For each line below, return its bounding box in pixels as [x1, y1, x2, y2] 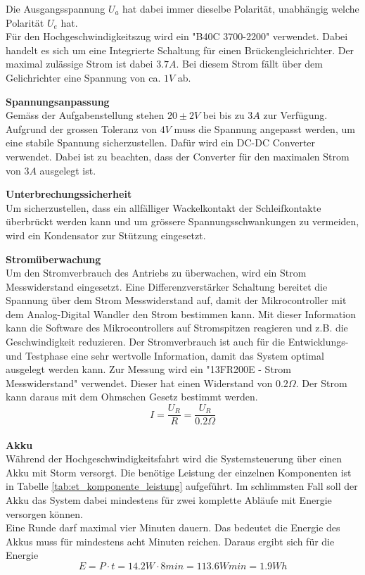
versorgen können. [6, 506, 83, 521]
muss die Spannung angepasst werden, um [174, 121, 355, 136]
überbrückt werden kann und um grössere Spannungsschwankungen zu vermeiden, [6, 214, 359, 229]
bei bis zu [203, 108, 245, 122]
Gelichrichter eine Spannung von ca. [6, 70, 161, 84]
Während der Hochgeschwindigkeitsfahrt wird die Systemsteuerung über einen [6, 451, 342, 466]
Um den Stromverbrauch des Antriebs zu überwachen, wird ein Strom [6, 265, 307, 280]
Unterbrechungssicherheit [6, 187, 132, 201]
